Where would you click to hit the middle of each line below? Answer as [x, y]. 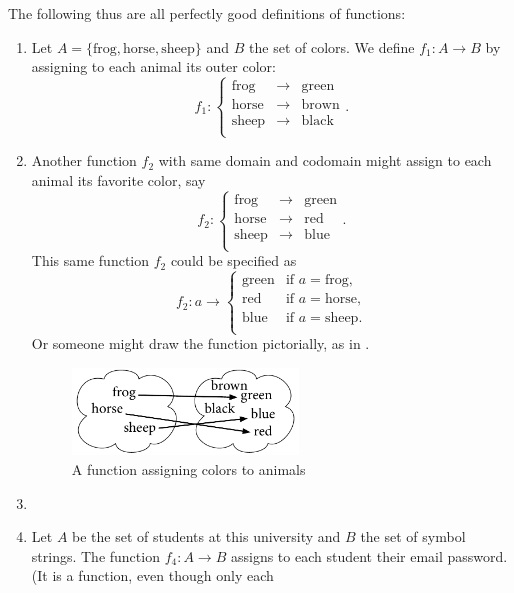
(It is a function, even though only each [152, 575]
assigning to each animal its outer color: [153, 66]
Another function [84, 160]
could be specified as [233, 260]
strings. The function [95, 555]
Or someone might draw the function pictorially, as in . [200, 343]
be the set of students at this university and [206, 536]
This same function [90, 260]
